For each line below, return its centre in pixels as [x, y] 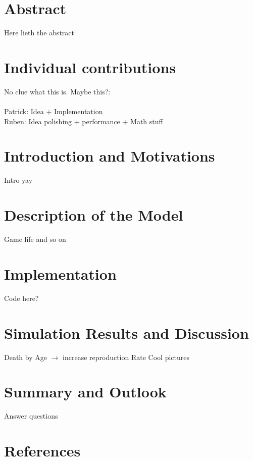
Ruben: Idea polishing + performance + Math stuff [84, 121]
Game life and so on [35, 239]
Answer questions [31, 416]
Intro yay [18, 180]
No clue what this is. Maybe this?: [57, 91]
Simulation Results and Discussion [126, 332]
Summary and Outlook [85, 392]
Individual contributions [90, 67]
